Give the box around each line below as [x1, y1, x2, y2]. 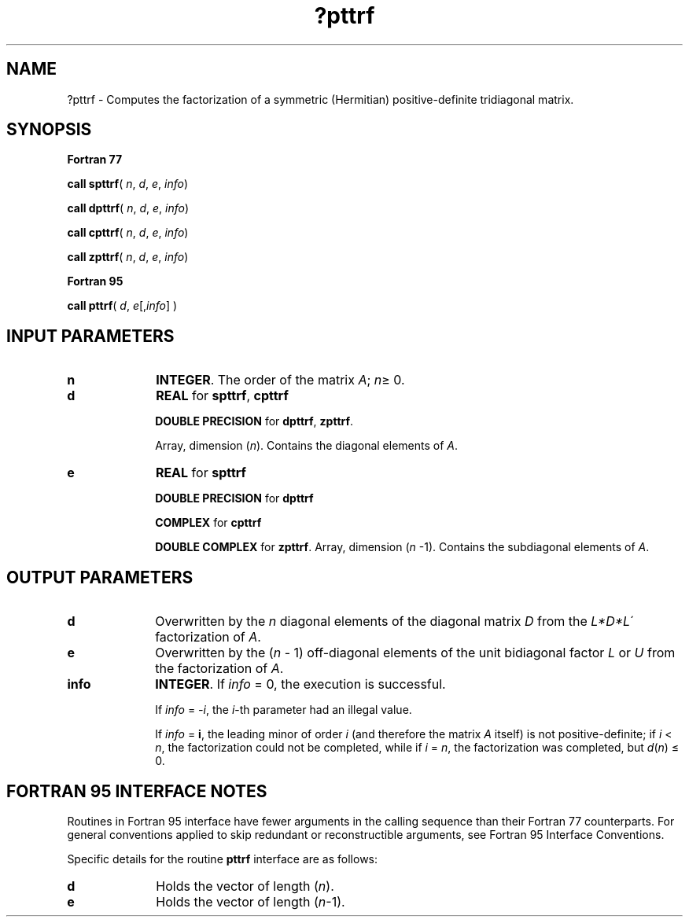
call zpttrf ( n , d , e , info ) [67, 250, 189, 264]
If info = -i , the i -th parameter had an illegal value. [155, 703, 412, 717]
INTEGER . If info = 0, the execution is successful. [155, 676, 446, 693]
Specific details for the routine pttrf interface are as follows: [67, 851, 378, 866]
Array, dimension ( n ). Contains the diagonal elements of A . [155, 439, 459, 453]
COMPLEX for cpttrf [155, 516, 262, 530]
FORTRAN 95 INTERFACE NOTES [6, 781, 267, 801]
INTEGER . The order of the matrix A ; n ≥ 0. [156, 372, 405, 388]
